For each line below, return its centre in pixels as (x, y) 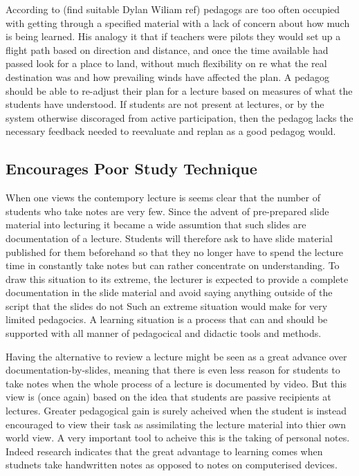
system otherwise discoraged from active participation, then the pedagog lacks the (179, 117)
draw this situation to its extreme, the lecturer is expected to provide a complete (177, 278)
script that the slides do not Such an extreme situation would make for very (167, 305)
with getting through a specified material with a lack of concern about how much (178, 22)
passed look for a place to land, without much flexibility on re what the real (166, 63)
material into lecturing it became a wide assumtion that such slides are (156, 225)
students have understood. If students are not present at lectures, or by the (165, 104)
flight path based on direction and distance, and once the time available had (167, 49)
